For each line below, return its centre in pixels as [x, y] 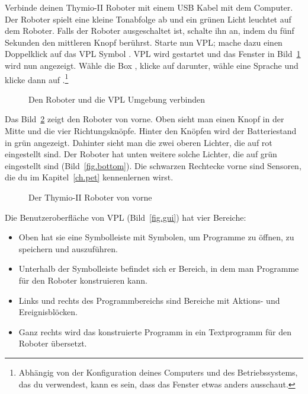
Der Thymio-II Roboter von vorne [90, 197]
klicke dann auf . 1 [37, 78]
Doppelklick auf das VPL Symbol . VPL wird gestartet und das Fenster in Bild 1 [153, 54]
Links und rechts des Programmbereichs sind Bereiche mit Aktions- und [149, 300]
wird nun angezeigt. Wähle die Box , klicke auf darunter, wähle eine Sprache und [152, 65]
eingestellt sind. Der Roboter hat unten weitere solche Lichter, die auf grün [141, 154]
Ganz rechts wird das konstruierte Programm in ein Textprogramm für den [155, 331]
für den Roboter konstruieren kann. [83, 280]
